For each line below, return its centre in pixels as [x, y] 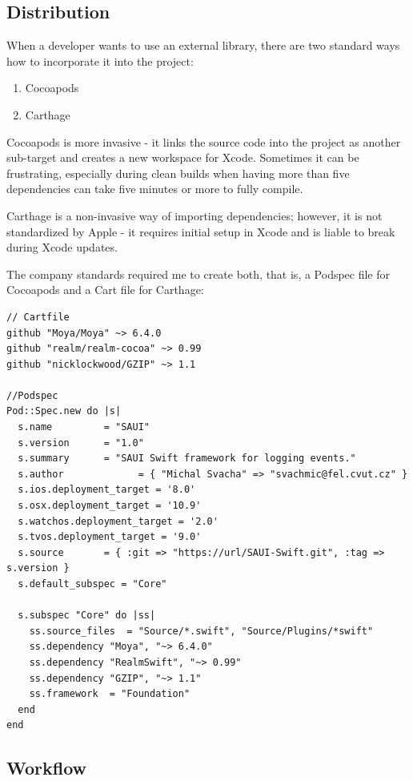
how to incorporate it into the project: [100, 60]
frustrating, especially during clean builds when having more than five [178, 173]
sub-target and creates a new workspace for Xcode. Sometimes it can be [183, 157]
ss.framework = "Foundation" [110, 694]
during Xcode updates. [62, 247]
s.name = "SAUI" [84, 427]
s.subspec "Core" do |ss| [87, 616]
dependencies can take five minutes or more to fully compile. [155, 189]
